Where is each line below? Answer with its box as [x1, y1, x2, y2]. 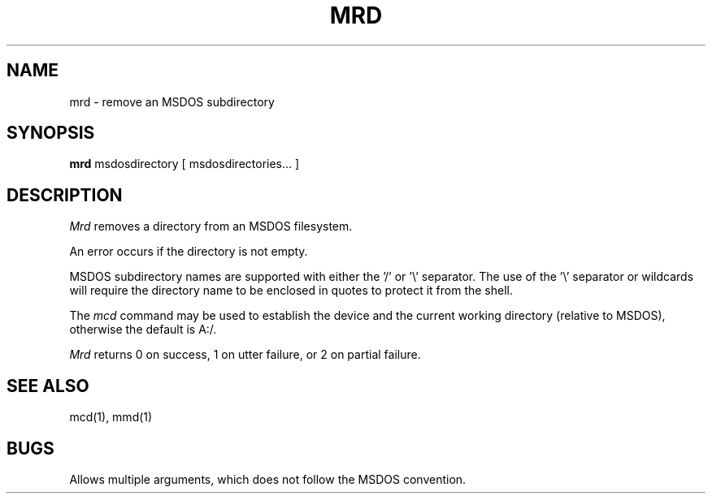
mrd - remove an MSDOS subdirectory [69, 94, 275, 109]
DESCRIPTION [7, 184, 123, 205]
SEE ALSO [7, 375, 89, 396]
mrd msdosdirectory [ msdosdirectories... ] [69, 157, 300, 171]
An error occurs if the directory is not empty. [69, 244, 308, 259]
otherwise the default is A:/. [69, 322, 217, 337]
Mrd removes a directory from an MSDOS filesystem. [69, 219, 353, 234]
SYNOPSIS [7, 123, 95, 144]
